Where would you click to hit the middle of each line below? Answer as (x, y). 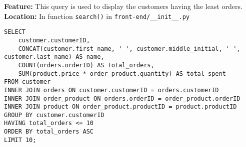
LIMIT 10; (20, 140)
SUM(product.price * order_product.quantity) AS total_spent (122, 73)
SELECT (15, 32)
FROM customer (27, 82)
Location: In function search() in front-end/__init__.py (97, 16)
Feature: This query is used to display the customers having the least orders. (123, 6)
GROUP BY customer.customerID (54, 115)
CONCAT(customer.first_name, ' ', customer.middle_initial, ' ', (129, 49)
